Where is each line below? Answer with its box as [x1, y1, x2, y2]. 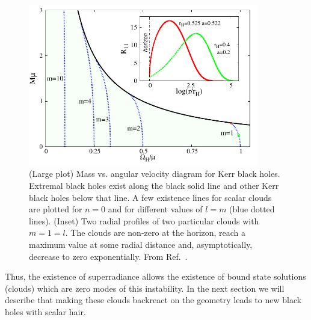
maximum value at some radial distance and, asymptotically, [29, 238, 253, 251]
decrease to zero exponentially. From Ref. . [29, 250, 188, 262]
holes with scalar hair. [5, 306, 86, 318]
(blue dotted [229, 203, 275, 215]
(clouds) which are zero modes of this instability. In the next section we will [5, 282, 285, 294]
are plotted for [29, 203, 82, 215]
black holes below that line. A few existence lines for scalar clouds [29, 191, 272, 203]
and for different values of [108, 203, 203, 215]
